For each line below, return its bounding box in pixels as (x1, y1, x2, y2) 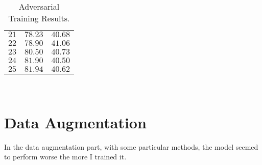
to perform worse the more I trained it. (4, 151, 127, 162)
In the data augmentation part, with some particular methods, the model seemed (4, 141, 258, 152)
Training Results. (8, 12, 70, 24)
